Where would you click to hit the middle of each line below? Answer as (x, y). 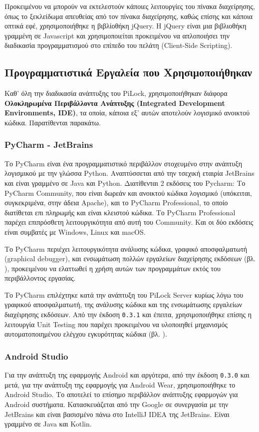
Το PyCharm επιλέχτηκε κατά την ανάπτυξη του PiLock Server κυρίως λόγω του (124, 294)
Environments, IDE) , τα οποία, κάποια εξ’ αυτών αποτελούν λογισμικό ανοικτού (127, 113)
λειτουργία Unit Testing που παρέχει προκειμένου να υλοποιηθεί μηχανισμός (116, 324)
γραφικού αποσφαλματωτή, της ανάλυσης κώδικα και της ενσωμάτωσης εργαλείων (124, 304)
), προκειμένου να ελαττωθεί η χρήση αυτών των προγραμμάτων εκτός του (113, 268)
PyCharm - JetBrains (49, 145)
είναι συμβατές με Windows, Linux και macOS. (75, 231)
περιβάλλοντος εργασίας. (40, 278)
